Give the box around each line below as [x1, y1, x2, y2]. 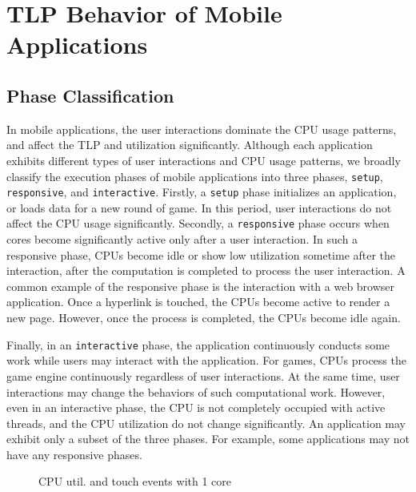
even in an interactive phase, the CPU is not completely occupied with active [6, 399, 386, 416]
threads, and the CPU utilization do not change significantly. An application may [6, 414, 406, 431]
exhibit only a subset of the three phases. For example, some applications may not [6, 430, 410, 447]
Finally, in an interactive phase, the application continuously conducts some [6, 336, 390, 353]
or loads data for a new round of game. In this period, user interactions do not [6, 199, 392, 216]
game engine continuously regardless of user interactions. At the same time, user [6, 367, 400, 384]
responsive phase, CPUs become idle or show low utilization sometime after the [6, 246, 396, 263]
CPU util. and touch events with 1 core [38, 473, 232, 490]
